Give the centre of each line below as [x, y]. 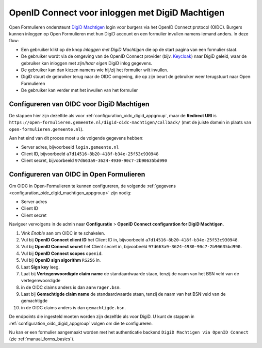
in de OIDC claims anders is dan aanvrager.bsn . [71, 287]
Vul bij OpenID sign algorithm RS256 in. [61, 260]
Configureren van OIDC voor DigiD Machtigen [79, 104]
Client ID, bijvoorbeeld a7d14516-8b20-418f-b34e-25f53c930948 [90, 154]
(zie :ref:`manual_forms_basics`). [42, 339]
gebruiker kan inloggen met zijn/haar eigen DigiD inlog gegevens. [87, 63]
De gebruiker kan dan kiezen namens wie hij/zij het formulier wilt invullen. [95, 70]
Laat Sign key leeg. [41, 267]
